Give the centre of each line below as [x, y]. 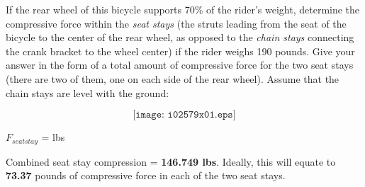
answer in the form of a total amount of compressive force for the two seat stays [180, 65]
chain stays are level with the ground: [88, 92]
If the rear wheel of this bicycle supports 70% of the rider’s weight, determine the [183, 9]
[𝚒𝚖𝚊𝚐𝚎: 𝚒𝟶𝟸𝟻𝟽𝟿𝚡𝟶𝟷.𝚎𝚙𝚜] [184, 115]
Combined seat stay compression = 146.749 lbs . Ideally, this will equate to [171, 161]
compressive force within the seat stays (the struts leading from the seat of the [176, 23]
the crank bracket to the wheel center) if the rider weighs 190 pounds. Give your [180, 51]
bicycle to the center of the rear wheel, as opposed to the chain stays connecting [180, 37]
